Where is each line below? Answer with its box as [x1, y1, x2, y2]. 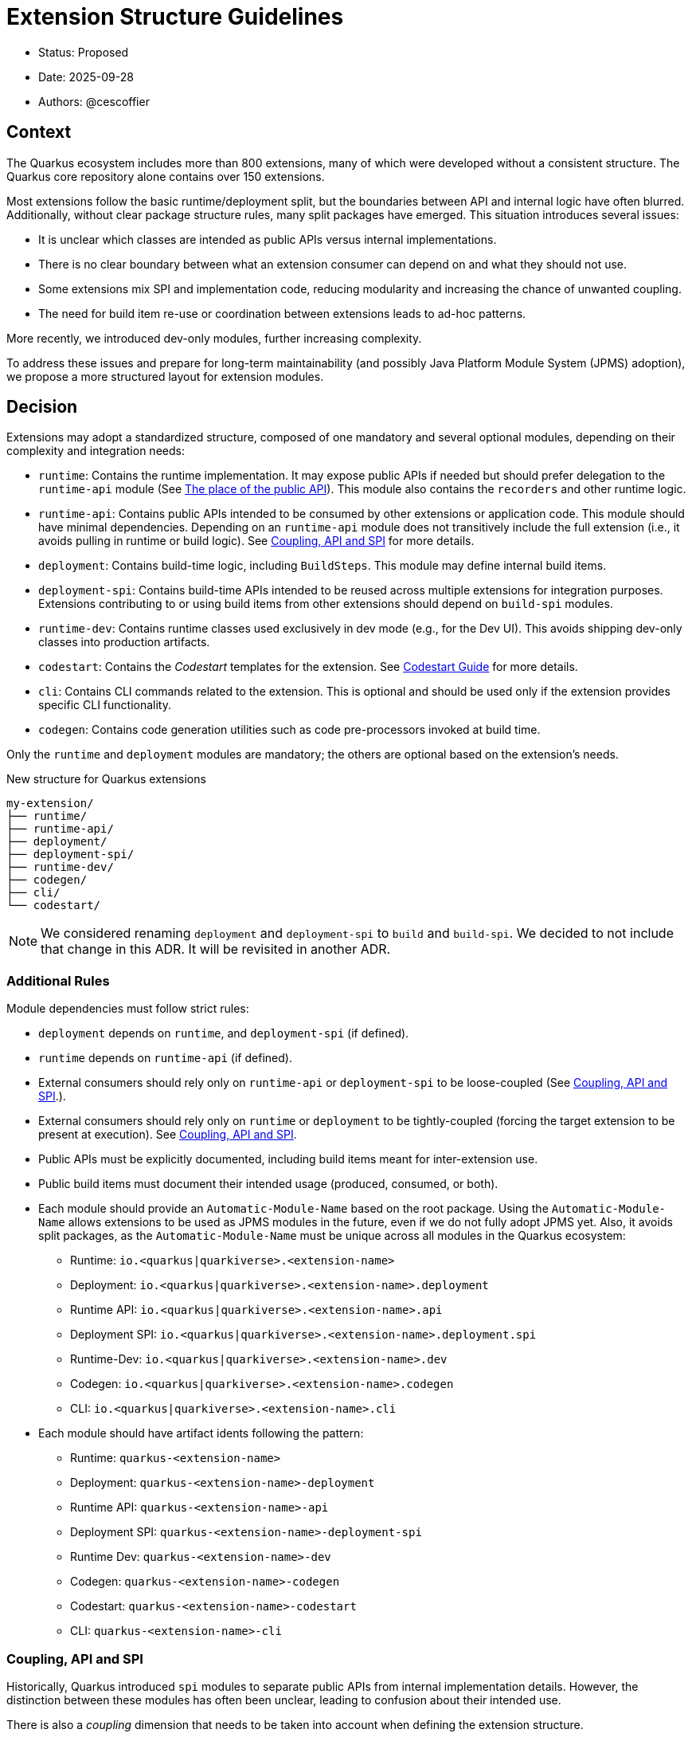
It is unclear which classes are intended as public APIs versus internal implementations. [38, 232, 497, 246]
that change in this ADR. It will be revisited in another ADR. [41, 941, 391, 958]
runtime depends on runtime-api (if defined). [38, 1051, 292, 1065]
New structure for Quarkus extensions [6, 772, 206, 786]
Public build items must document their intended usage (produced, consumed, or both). [38, 1177, 498, 1191]
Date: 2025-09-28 [38, 69, 134, 84]
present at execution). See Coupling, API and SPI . [38, 1127, 297, 1142]
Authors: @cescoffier [38, 94, 150, 108]
